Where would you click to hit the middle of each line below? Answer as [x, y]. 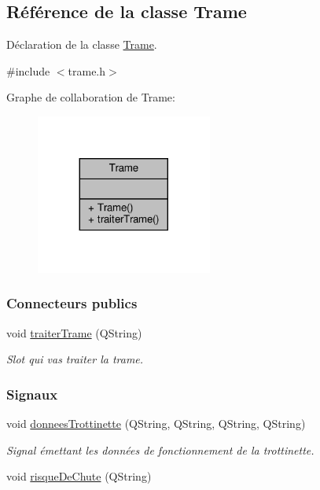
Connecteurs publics [72, 303]
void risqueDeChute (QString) [79, 476]
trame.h [87, 70]
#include [28, 70]
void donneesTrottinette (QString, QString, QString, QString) [156, 424]
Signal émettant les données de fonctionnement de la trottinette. [160, 449]
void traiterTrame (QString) [74, 332]
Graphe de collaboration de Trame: [91, 97]
